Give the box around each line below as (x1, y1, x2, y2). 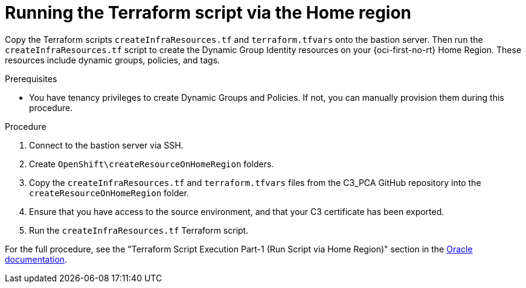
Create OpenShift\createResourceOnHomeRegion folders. (29, 158, 274, 169)
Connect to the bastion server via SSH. (29, 139, 184, 150)
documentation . (5, 254, 68, 264)
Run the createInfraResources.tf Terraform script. (29, 225, 249, 235)
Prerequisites (5, 73, 57, 84)
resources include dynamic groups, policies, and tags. (5, 54, 220, 65)
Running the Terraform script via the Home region (5, 2, 412, 23)
